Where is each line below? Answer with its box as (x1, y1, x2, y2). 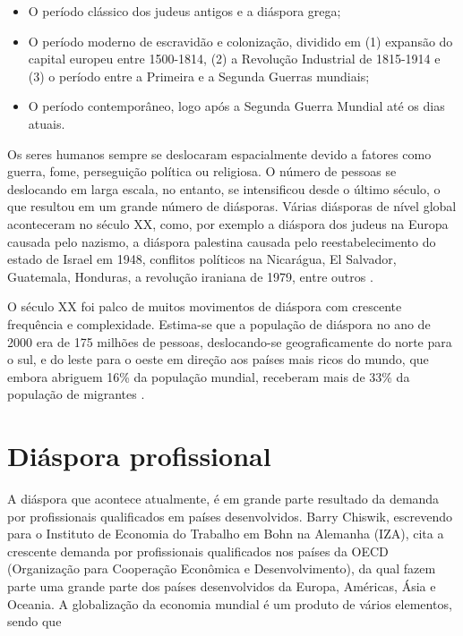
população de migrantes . (7, 385, 145, 403)
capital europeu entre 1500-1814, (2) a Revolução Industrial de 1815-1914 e (28, 49, 441, 68)
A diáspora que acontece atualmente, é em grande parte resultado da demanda (7, 489, 440, 507)
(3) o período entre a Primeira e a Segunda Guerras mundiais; (28, 66, 370, 85)
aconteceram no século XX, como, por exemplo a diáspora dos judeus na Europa (7, 214, 449, 233)
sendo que (7, 612, 62, 631)
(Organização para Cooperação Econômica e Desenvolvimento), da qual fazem (7, 559, 436, 578)
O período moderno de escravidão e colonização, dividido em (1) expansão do (28, 31, 453, 50)
